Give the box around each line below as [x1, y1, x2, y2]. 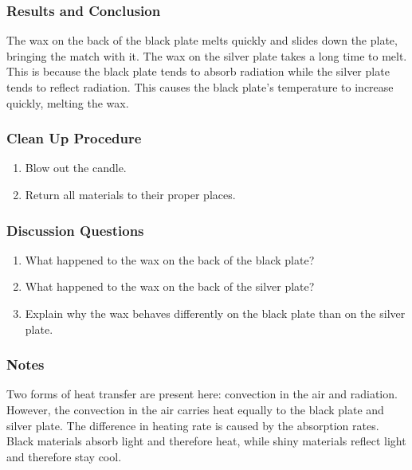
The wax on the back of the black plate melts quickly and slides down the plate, [6, 32, 398, 49]
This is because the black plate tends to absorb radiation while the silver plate [6, 63, 390, 80]
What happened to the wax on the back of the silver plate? [25, 278, 315, 295]
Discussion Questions [6, 220, 144, 240]
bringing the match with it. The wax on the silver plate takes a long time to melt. [6, 47, 407, 64]
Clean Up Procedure [6, 128, 142, 148]
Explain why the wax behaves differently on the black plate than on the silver [25, 305, 406, 321]
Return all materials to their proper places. [25, 186, 236, 202]
